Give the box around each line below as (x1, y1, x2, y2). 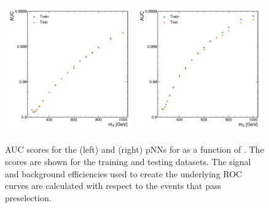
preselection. (5, 191, 52, 204)
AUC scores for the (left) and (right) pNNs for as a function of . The (5, 143, 264, 156)
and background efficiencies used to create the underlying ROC (5, 167, 243, 180)
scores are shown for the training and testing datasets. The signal (5, 155, 251, 168)
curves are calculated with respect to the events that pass (5, 179, 222, 192)
